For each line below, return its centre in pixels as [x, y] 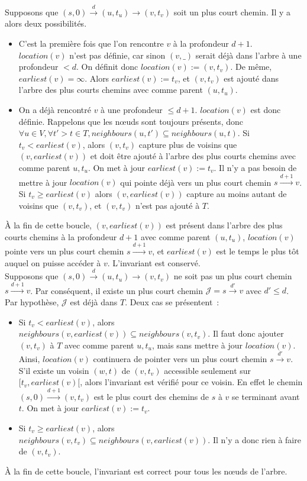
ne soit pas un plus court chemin [233, 276]
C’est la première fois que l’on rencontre [91, 43]
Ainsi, [29, 359]
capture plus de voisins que [188, 144]
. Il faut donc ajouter [246, 333]
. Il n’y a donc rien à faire [254, 439]
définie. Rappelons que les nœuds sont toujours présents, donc [131, 121]
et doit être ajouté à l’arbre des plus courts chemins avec [193, 156]
